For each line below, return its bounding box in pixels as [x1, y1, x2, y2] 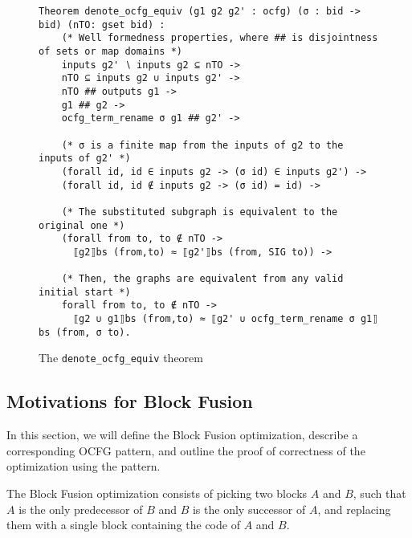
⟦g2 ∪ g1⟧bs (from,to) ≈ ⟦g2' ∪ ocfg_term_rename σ [72, 313, 355, 325]
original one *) [39, 219, 125, 231]
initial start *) [39, 286, 131, 298]
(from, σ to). [55, 326, 131, 338]
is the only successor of [192, 500, 306, 517]
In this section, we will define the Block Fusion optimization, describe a [6, 426, 358, 443]
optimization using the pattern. [6, 458, 161, 475]
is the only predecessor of [18, 500, 143, 517]
